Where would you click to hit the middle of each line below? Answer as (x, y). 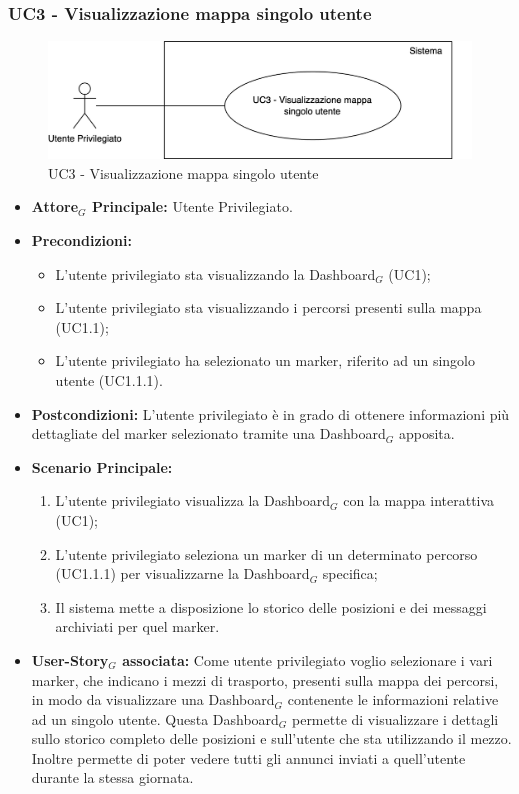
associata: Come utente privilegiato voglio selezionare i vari (307, 659)
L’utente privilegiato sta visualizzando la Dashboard (215, 273)
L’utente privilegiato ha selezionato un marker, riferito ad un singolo (265, 360)
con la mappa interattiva (419, 500)
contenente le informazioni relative (393, 699)
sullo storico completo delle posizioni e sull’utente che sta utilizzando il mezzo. (271, 738)
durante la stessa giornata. (112, 777)
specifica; (350, 573)
